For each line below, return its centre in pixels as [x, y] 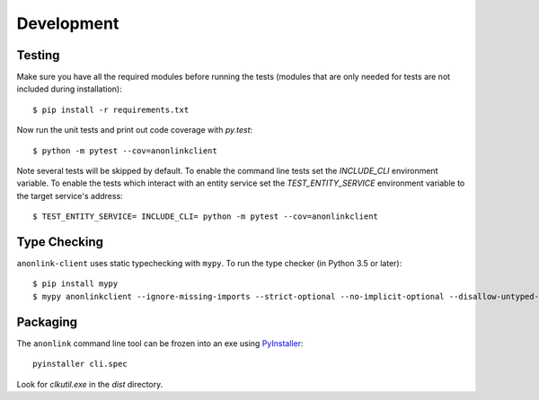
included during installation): [69, 89]
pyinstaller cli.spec [80, 364]
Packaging [47, 322]
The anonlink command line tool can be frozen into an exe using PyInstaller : [160, 343]
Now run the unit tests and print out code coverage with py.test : [135, 130]
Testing [38, 55]
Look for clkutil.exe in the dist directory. [90, 384]
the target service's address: [70, 196]
